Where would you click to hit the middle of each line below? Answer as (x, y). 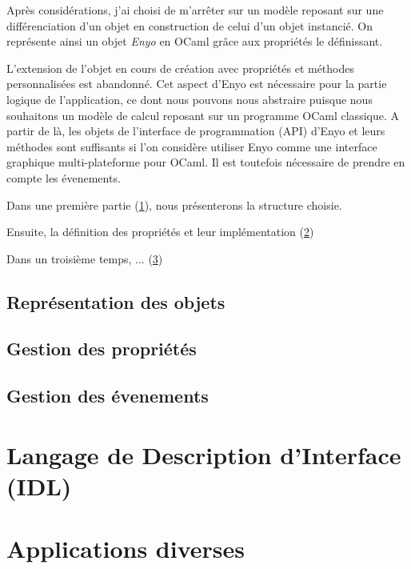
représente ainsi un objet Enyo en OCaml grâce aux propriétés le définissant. (195, 41)
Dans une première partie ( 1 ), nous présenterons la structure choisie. (174, 204)
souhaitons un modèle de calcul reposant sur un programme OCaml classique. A (203, 115)
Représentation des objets (116, 301)
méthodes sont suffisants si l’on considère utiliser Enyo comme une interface (192, 146)
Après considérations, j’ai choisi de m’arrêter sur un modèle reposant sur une (195, 10)
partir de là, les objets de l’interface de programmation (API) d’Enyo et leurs (196, 131)
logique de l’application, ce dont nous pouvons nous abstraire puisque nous (190, 99)
